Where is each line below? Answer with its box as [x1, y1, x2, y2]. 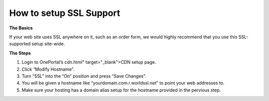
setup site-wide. [31, 41, 65, 47]
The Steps [9, 50, 31, 56]
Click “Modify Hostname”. [21, 66, 75, 72]
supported [9, 41, 31, 47]
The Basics [9, 25, 33, 31]
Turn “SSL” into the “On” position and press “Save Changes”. [21, 73, 146, 79]
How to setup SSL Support [9, 7, 121, 18]
